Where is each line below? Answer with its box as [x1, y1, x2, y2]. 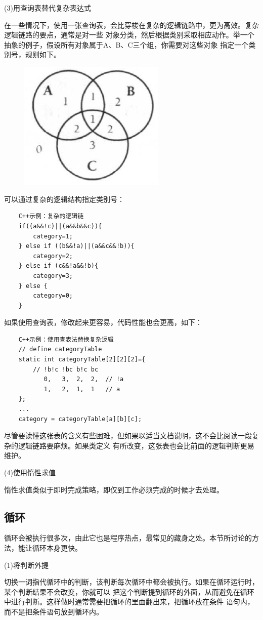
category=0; [33, 292, 73, 300]
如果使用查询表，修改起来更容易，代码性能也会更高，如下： [4, 317, 202, 327]
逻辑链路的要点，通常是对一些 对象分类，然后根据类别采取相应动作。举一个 [4, 29, 254, 40]
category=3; [33, 272, 73, 279]
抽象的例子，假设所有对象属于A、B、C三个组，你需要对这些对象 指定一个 [4, 39, 249, 50]
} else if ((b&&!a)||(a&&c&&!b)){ [18, 242, 135, 250]
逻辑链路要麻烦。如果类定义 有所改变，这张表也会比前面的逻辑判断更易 [18, 440, 254, 450]
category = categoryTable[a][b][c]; [18, 415, 142, 423]
